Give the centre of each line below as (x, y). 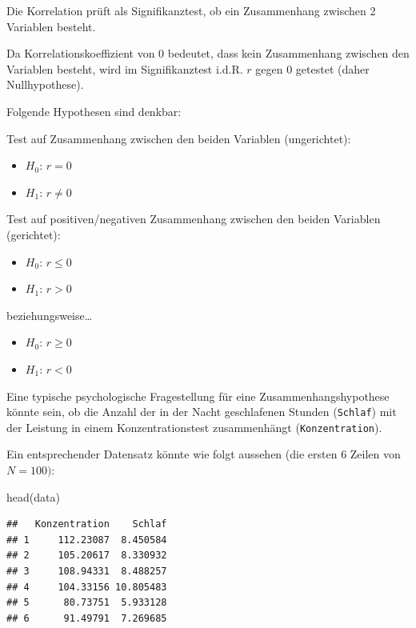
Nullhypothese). (45, 84)
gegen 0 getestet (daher (312, 68)
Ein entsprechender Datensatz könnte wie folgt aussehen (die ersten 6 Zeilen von (204, 454)
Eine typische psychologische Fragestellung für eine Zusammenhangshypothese (198, 396)
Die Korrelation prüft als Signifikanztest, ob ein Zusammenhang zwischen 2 (191, 10)
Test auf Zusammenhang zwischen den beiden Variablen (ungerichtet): (179, 138)
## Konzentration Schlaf (87, 524)
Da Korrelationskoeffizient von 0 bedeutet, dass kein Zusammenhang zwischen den (208, 53)
